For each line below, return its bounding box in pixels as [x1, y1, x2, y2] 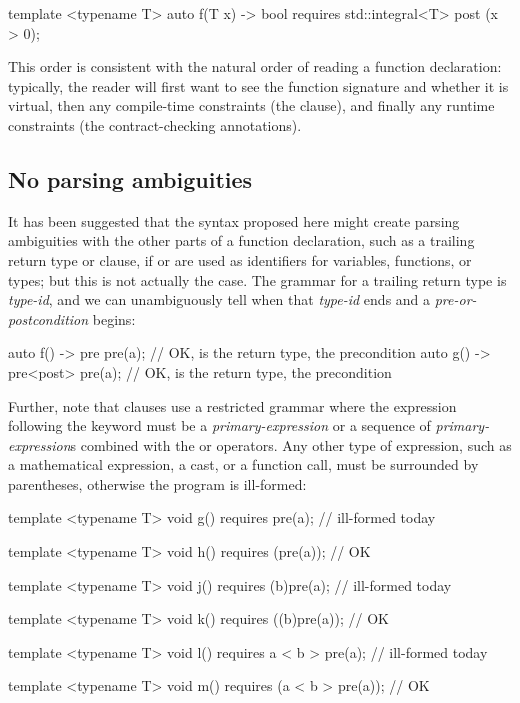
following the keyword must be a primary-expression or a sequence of [8, 415, 431, 436]
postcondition [8, 308, 89, 329]
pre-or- [434, 289, 477, 310]
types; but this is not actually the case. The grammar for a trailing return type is [8, 269, 507, 290]
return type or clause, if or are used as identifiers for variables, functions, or [8, 249, 472, 270]
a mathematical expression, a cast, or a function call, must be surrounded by [8, 454, 479, 475]
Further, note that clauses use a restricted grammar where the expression [8, 395, 457, 416]
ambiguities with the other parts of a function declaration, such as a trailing [8, 230, 475, 251]
